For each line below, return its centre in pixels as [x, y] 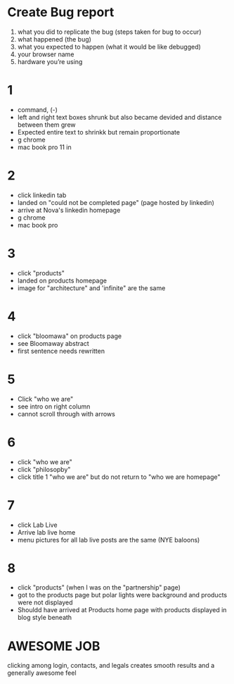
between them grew [46, 125]
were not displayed [45, 602]
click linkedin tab [42, 195]
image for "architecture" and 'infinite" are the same [91, 288]
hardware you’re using [50, 61]
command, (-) [38, 109]
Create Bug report [61, 12]
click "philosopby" [44, 469]
